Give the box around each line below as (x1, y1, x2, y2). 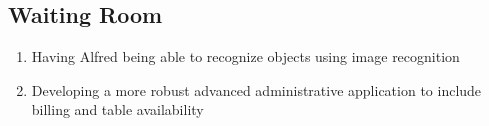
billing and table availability (31, 99, 204, 120)
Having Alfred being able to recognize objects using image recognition (31, 46, 460, 67)
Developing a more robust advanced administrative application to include (31, 79, 482, 100)
